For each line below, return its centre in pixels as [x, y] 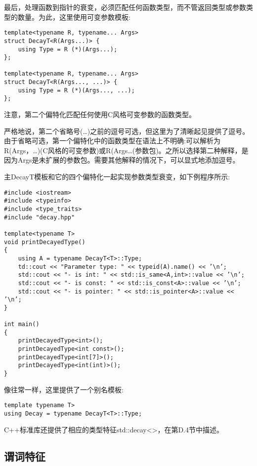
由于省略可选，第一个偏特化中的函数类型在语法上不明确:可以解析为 [112, 141]
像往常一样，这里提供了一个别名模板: [64, 389]
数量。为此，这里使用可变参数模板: [74, 17]
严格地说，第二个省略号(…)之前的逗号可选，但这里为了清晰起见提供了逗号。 [127, 131]
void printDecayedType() [45, 242]
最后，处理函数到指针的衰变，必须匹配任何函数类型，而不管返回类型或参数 [125, 7]
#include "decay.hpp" [40, 217]
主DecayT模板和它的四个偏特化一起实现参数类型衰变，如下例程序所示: [117, 177]
